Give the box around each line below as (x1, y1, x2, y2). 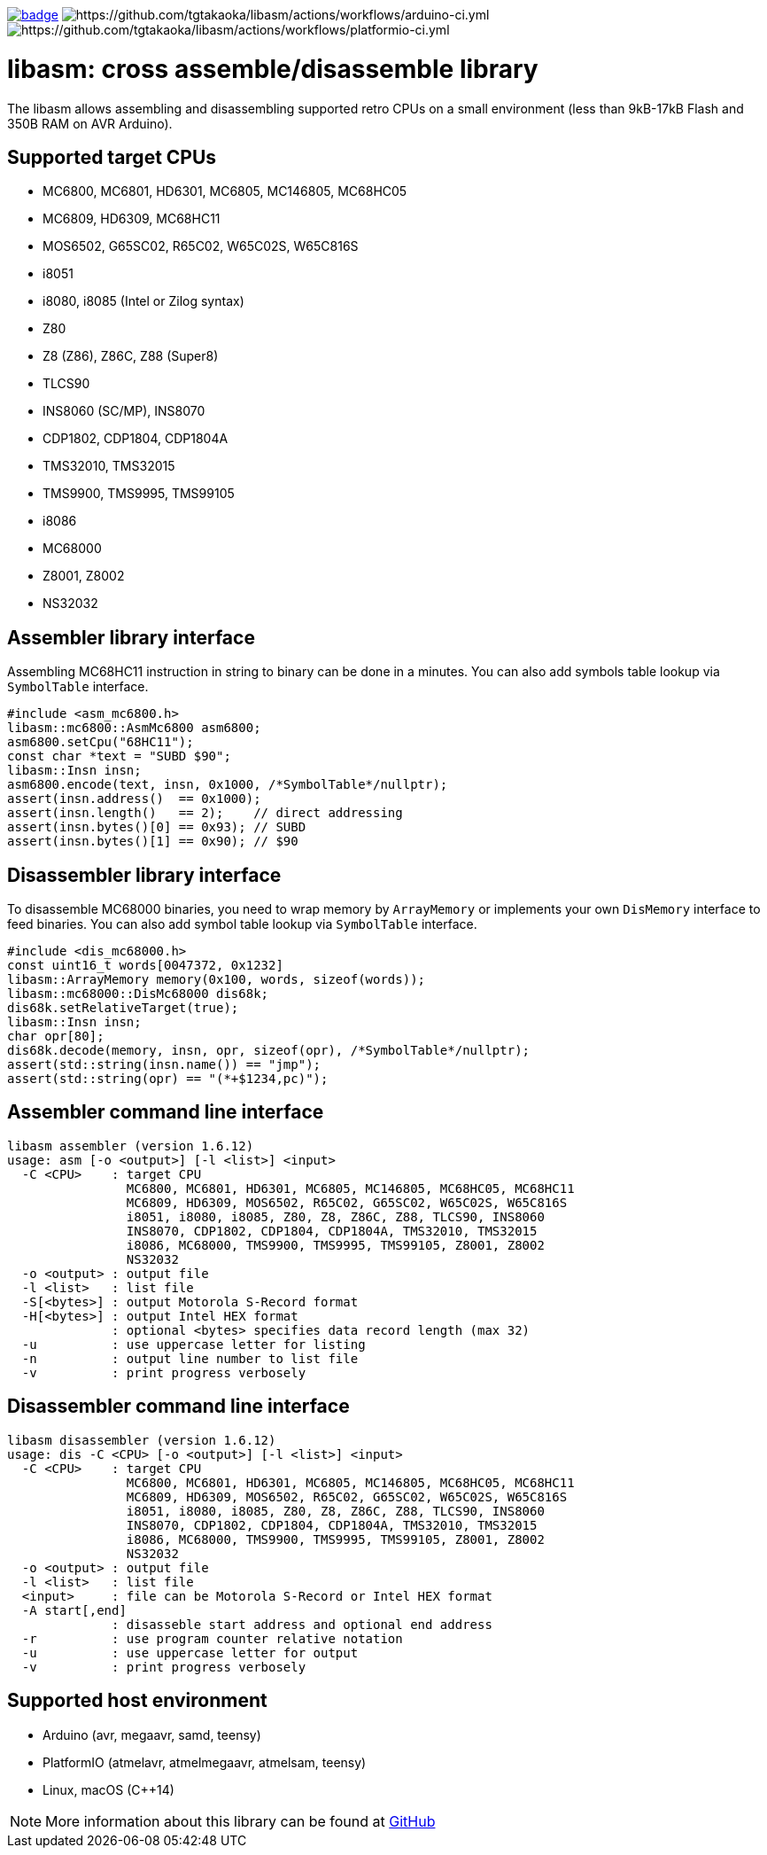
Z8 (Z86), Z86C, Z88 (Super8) (43, 348, 219, 364)
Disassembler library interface (7, 863, 282, 886)
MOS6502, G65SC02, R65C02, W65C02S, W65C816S (43, 238, 359, 254)
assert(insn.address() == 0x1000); (7, 791, 261, 807)
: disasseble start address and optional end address (112, 1617, 492, 1632)
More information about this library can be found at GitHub (45, 1812, 436, 1830)
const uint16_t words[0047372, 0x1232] (7, 958, 283, 973)
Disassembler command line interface (7, 1395, 350, 1418)
